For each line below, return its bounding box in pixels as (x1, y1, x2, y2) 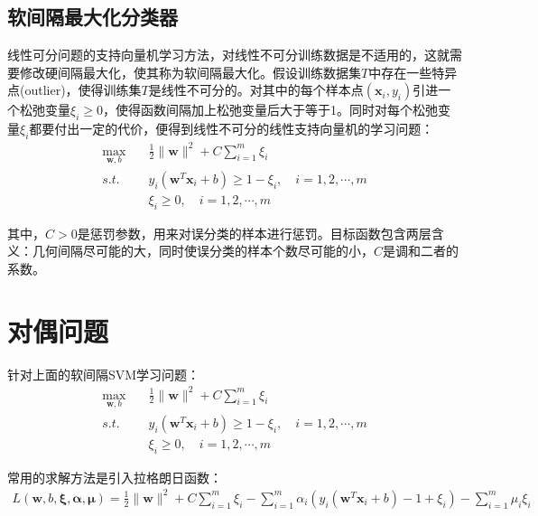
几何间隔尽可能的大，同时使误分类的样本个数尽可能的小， (32, 241, 374, 260)
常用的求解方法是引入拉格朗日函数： (7, 467, 222, 486)
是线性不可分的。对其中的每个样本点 (148, 80, 364, 99)
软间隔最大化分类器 (7, 3, 178, 31)
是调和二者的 (383, 241, 459, 260)
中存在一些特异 (368, 62, 458, 81)
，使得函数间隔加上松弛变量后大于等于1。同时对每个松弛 (102, 100, 438, 119)
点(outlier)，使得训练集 (7, 80, 142, 99)
